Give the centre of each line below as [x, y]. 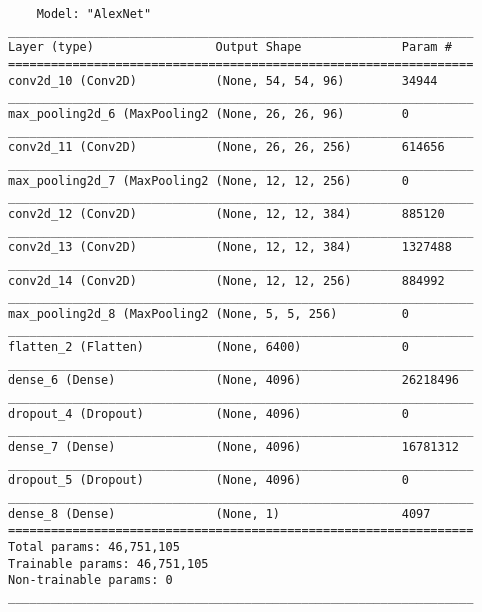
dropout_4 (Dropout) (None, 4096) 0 [208, 413]
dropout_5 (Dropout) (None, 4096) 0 [208, 480]
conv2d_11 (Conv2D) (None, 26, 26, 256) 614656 [226, 147]
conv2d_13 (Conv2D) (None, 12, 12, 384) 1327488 [230, 247]
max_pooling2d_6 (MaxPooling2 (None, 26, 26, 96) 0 [208, 113]
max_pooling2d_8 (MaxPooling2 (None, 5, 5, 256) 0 [208, 313]
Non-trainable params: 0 [90, 580]
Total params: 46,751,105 [94, 547]
